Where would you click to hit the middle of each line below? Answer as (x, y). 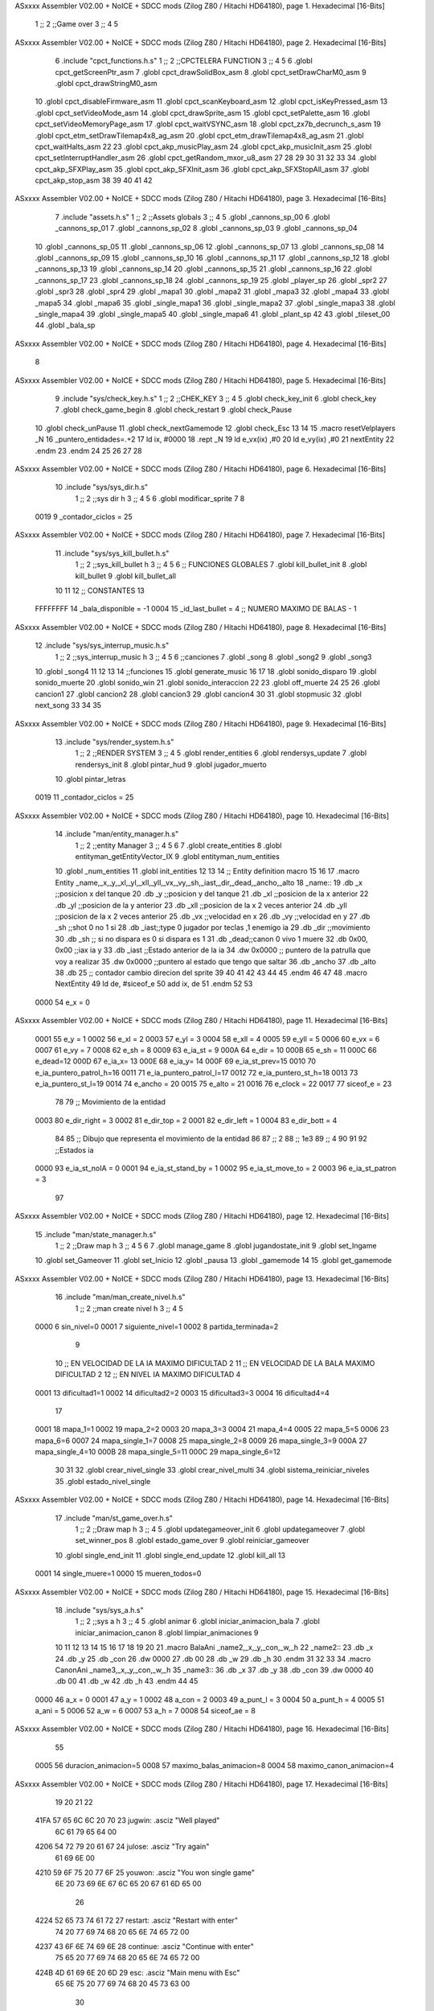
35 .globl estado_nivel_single (103, 1481)
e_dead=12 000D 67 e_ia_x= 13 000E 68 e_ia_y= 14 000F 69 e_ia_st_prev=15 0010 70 (176, 1061)
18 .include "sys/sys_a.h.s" (99, 1610)
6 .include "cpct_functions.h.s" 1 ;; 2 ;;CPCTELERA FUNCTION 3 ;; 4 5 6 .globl (184, 61)
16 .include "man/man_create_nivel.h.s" (120, 1297)
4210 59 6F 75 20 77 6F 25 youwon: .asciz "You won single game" (145, 1873)
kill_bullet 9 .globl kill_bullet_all (126, 576)
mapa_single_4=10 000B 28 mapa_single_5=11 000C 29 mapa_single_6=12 (158, 1452)
